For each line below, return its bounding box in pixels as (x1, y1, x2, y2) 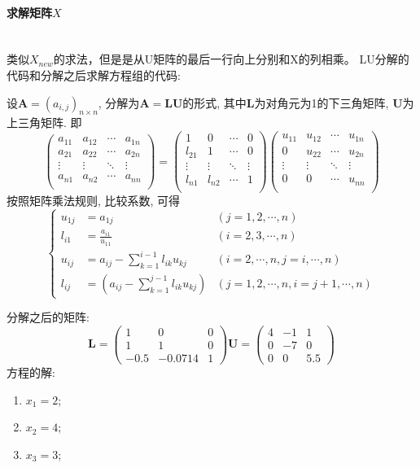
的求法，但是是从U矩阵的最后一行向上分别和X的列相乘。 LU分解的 (53, 50, 409, 68)
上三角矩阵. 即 (7, 114, 82, 131)
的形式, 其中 (182, 94, 247, 111)
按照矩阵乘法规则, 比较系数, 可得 (7, 192, 181, 209)
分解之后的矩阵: (7, 308, 90, 326)
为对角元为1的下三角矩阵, (254, 94, 389, 111)
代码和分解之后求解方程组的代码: (7, 66, 181, 83)
